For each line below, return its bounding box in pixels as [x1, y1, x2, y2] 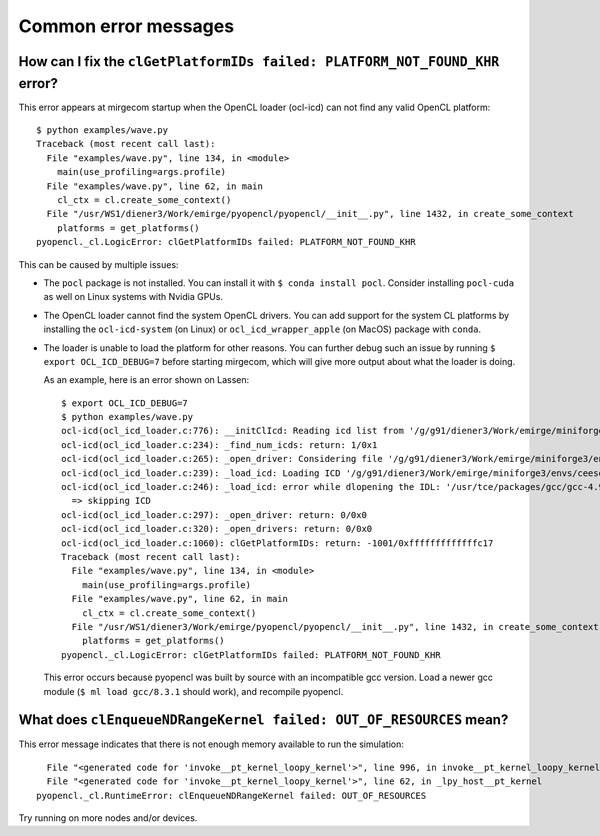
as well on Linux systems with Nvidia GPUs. [43, 291, 224, 303]
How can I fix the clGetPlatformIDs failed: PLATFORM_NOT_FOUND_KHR [18, 53, 500, 70]
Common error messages [18, 15, 235, 37]
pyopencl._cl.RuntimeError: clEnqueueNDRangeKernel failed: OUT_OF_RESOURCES [36, 790, 427, 801]
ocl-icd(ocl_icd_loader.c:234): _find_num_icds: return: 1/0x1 [61, 439, 378, 450]
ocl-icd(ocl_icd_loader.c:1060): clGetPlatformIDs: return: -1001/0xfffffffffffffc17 [61, 537, 494, 549]
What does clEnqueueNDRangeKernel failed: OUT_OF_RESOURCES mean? [18, 711, 509, 729]
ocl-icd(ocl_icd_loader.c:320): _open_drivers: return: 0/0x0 [61, 523, 373, 535]
